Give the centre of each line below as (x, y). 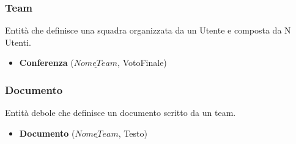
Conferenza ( (46, 63)
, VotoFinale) (142, 63)
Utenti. (18, 42)
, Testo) (133, 133)
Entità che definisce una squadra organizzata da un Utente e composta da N (148, 30)
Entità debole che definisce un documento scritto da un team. (120, 113)
